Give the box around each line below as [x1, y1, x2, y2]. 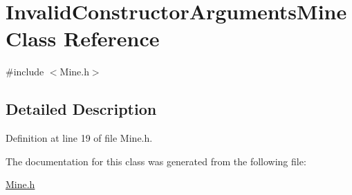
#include [6, 64, 44, 79]
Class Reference [6, 24, 160, 53]
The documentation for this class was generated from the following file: [6, 154, 306, 168]
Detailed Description [6, 98, 157, 120]
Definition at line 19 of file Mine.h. [6, 131, 153, 145]
